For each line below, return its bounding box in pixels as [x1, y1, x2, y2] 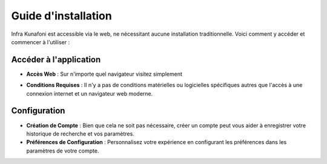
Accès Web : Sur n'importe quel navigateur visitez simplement [26, 70, 183, 77]
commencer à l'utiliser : [11, 38, 70, 45]
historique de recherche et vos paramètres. [26, 130, 134, 137]
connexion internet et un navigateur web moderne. [26, 90, 153, 97]
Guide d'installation [11, 9, 112, 22]
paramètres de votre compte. [26, 147, 99, 154]
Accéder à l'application [11, 54, 101, 65]
